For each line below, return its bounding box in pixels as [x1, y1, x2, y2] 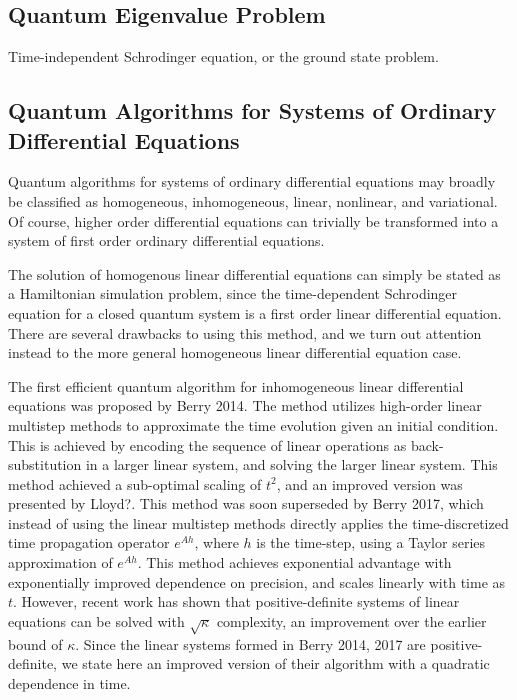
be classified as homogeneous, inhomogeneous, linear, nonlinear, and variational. [8, 190, 498, 211]
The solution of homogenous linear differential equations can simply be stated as [8, 263, 501, 284]
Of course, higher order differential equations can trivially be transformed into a [8, 210, 499, 231]
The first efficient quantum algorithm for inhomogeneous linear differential [8, 375, 464, 396]
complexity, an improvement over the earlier [216, 610, 487, 631]
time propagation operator [8, 532, 170, 553]
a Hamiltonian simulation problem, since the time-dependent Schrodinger [8, 283, 458, 304]
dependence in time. [8, 672, 131, 693]
